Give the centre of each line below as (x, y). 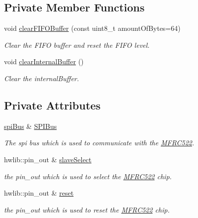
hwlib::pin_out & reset (39, 193)
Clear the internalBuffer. (42, 78)
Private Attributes (52, 105)
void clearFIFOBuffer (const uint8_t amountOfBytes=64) (92, 28)
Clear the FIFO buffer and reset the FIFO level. (77, 45)
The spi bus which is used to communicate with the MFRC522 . (99, 143)
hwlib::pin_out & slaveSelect (48, 159)
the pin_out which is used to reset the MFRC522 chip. (87, 209)
